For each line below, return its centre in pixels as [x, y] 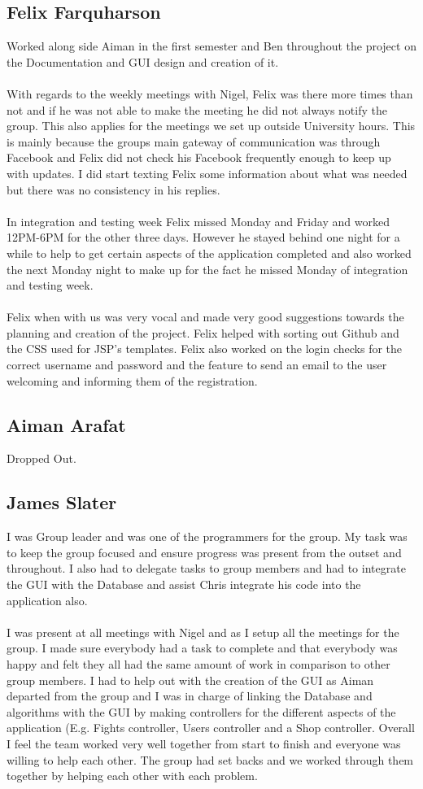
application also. [47, 600]
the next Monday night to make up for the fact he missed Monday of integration [207, 269]
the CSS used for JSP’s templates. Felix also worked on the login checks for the [205, 349]
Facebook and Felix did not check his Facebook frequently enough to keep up [199, 157]
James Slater [62, 502]
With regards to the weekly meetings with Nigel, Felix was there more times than [210, 93]
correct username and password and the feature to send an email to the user [197, 365]
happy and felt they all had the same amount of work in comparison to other [198, 664]
